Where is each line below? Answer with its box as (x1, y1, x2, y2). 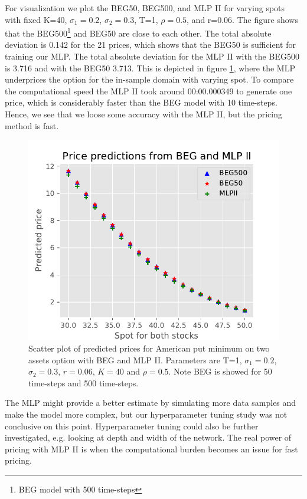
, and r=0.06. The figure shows (187, 13, 298, 25)
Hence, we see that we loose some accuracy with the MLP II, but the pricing (5, 108, 283, 120)
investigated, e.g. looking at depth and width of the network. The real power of (5, 431, 292, 444)
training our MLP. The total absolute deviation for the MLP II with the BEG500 (5, 50, 299, 63)
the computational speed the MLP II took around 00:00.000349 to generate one (5, 84, 292, 97)
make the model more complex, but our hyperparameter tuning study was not (5, 408, 288, 420)
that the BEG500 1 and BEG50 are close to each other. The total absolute (5, 25, 272, 39)
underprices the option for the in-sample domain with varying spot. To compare (5, 73, 294, 86)
